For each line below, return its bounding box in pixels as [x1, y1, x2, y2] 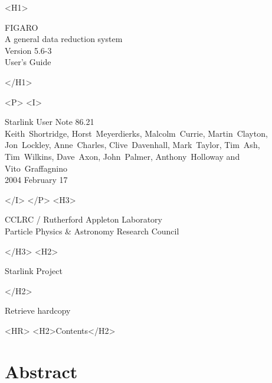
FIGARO [5, 21, 38, 33]
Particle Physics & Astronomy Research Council [5, 224, 179, 237]
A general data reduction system [5, 33, 123, 45]
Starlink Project [5, 265, 63, 277]
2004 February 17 [5, 173, 68, 186]
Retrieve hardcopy [5, 304, 71, 317]
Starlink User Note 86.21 [5, 115, 94, 128]
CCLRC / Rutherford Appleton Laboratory [5, 213, 162, 226]
